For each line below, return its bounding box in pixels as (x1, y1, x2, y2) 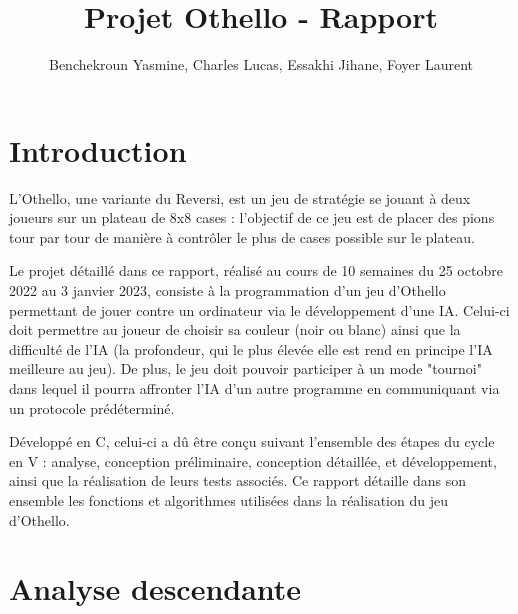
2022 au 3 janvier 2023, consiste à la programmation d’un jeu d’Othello (9, 280, 446, 301)
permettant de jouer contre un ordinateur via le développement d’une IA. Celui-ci (9, 299, 510, 320)
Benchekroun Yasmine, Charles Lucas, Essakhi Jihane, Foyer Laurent (48, 54, 474, 75)
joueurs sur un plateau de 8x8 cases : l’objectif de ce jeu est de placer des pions (9, 207, 495, 228)
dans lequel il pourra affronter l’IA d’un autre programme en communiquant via (9, 378, 500, 398)
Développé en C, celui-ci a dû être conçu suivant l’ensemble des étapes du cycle (9, 431, 495, 452)
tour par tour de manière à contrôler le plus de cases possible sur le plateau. (9, 226, 475, 247)
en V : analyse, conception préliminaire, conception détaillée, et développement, (9, 450, 497, 471)
